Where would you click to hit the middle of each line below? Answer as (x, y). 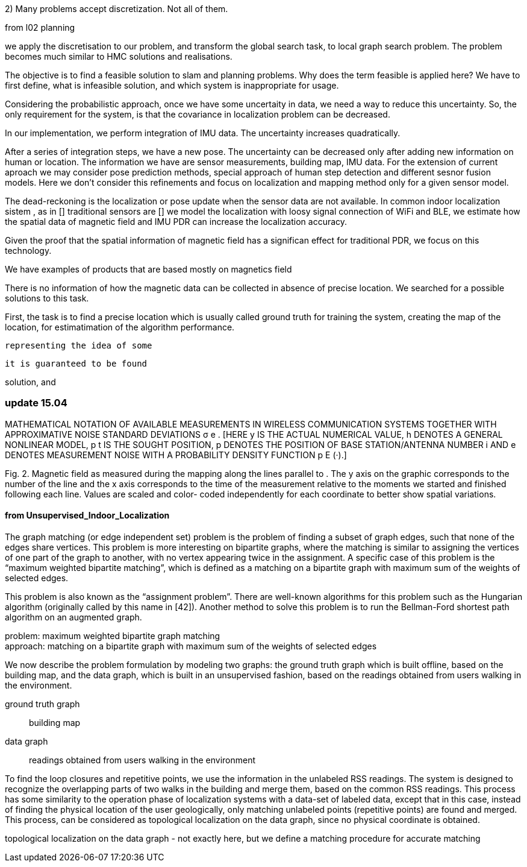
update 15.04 (36, 403)
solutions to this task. (47, 298)
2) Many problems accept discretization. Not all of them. (117, 9)
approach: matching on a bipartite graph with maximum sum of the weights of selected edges (191, 646)
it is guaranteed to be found (76, 364)
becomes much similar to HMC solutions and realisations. (119, 56)
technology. (28, 251)
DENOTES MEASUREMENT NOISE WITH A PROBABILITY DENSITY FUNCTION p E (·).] (176, 455)
